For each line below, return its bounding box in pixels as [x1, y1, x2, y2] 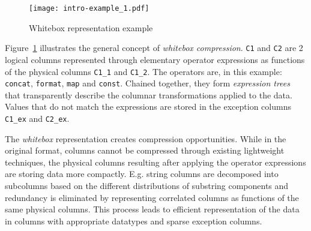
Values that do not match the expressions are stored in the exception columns [5, 100, 291, 113]
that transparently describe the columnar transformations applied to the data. [5, 88, 292, 101]
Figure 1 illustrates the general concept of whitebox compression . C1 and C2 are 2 [5, 41, 303, 54]
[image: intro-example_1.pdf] [29, 4, 149, 13]
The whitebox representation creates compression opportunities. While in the [5, 132, 286, 145]
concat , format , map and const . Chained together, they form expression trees [5, 77, 290, 89]
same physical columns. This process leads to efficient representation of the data [5, 203, 300, 215]
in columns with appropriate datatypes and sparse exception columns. [5, 214, 262, 227]
